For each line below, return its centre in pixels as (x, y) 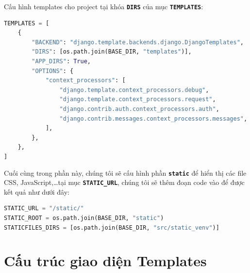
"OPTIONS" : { (53, 71)
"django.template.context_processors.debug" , (134, 90)
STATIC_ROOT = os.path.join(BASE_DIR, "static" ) (84, 218)
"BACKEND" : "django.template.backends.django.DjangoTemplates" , (138, 42)
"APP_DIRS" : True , (61, 62)
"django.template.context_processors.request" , (138, 100)
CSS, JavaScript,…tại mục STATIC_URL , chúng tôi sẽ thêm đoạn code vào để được (124, 182)
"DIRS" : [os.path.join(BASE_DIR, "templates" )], (112, 52)
